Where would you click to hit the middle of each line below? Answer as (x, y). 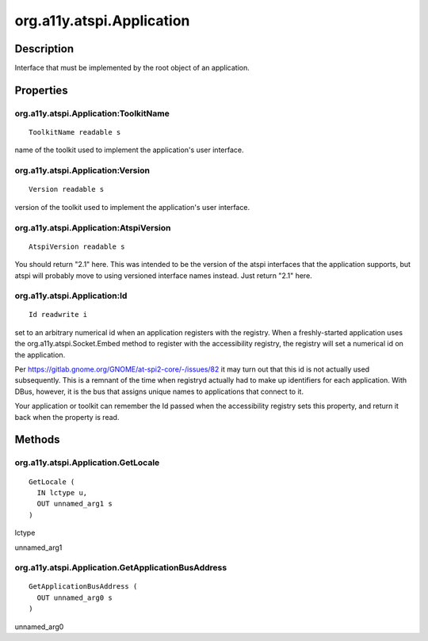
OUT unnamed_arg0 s (75, 597)
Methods (37, 440)
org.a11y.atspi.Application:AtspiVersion (93, 227)
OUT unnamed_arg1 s (75, 504)
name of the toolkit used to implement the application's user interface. (130, 150)
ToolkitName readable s (75, 132)
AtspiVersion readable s (77, 246)
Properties (41, 90)
